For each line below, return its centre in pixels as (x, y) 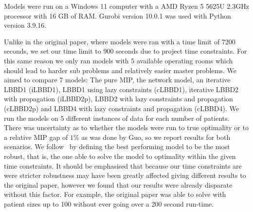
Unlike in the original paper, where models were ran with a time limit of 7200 (120, 41)
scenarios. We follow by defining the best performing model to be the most (117, 146)
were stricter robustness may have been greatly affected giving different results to (125, 175)
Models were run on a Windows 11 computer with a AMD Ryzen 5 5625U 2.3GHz (126, 6)
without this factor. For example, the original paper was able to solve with (115, 194)
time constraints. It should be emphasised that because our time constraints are (123, 165)
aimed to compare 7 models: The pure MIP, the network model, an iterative (117, 80)
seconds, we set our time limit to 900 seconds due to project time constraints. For (126, 51)
